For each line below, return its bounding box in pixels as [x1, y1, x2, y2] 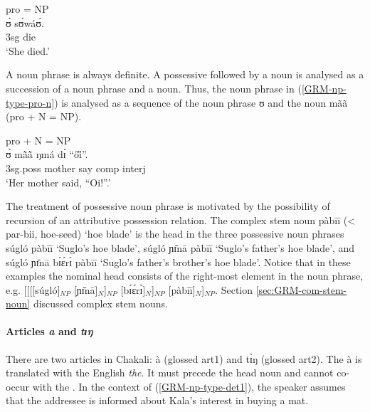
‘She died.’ [6, 43, 50, 58]
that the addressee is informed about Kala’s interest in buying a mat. [6, 393, 309, 408]
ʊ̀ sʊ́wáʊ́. [6, 15, 44, 30]
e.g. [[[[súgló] [6, 282, 60, 297]
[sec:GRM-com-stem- [255, 282, 347, 297]
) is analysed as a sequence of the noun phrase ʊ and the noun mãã [54, 95, 348, 110]
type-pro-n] [6, 95, 55, 110]
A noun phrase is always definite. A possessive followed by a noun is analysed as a [6, 67, 364, 82]
